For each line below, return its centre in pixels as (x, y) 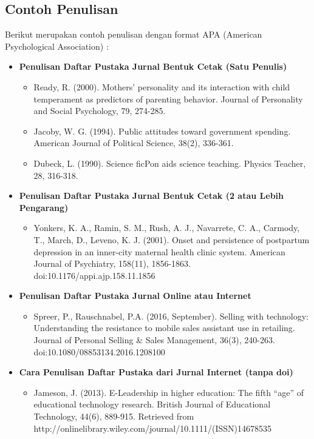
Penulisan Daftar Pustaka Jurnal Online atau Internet (135, 296)
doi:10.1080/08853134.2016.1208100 (99, 351)
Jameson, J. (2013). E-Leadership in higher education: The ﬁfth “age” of (169, 392)
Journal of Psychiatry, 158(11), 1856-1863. (112, 263)
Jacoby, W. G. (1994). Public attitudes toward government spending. (162, 131)
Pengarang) (44, 207)
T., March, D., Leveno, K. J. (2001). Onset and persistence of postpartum (172, 239)
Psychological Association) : (57, 46)
